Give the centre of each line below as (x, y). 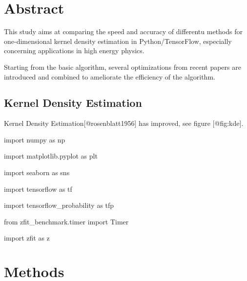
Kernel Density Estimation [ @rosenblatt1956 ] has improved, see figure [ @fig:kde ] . (124, 123)
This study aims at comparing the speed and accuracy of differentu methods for (123, 31)
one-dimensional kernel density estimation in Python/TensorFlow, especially (118, 41)
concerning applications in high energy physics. (74, 50)
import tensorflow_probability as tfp (59, 205)
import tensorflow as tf (38, 189)
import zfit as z (27, 238)
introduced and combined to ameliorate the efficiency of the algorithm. (110, 76)
